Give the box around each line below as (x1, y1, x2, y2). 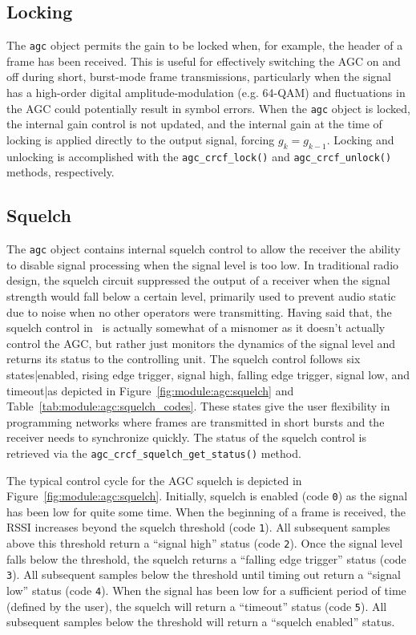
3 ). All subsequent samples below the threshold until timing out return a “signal (6, 566, 401, 583)
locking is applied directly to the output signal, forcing (6, 131, 275, 148)
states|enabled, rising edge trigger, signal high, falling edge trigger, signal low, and (6, 366, 410, 382)
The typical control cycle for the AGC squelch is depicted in (6, 471, 302, 488)
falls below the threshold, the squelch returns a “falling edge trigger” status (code (6, 550, 406, 567)
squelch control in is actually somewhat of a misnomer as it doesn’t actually (6, 319, 386, 336)
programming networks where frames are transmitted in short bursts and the (6, 413, 385, 430)
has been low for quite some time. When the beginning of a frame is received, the (6, 503, 406, 520)
